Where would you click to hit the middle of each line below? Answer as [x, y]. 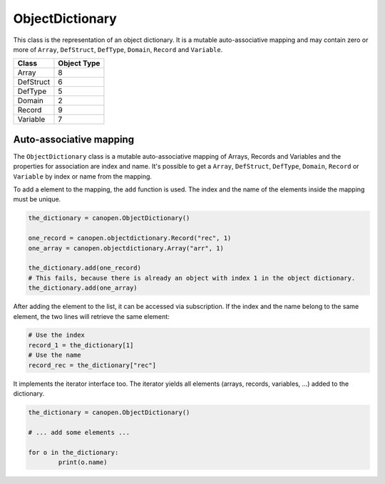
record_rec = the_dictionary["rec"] [92, 365]
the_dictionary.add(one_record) [85, 268]
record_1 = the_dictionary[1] [81, 345]
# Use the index [57, 335]
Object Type [79, 63]
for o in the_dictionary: [73, 452]
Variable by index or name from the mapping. [83, 176]
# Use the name [55, 355]
